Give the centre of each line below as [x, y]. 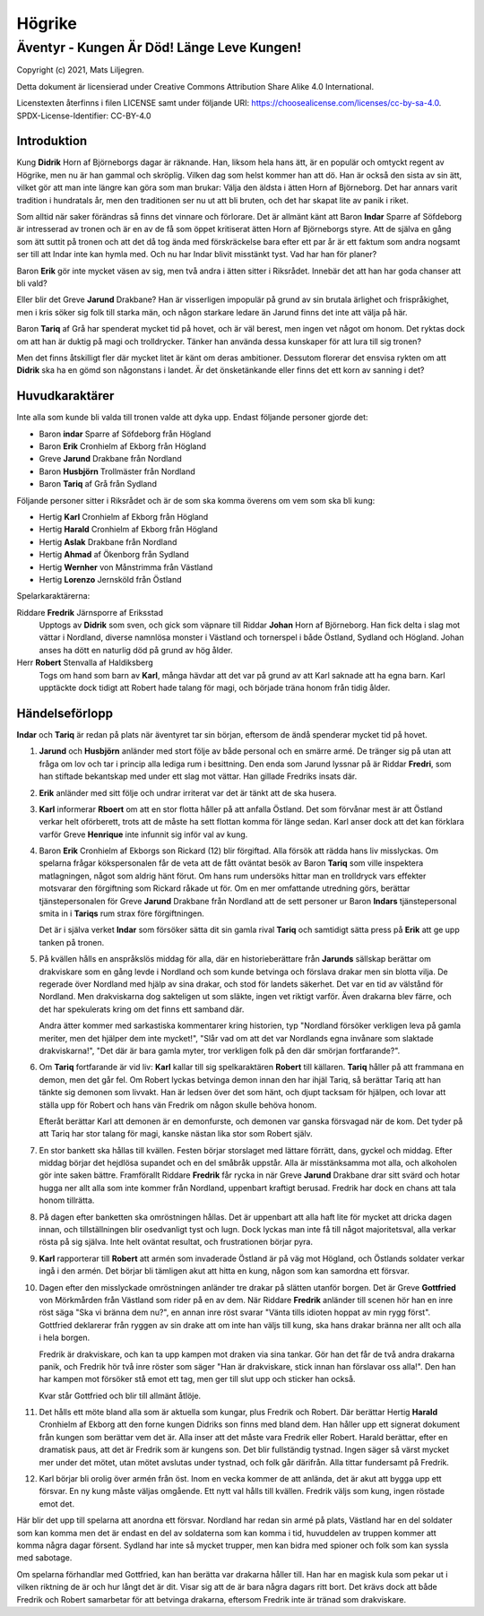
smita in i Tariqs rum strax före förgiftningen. [122, 913]
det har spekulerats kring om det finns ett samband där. [142, 1009]
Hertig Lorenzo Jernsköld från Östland [111, 579]
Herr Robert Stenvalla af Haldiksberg [85, 662]
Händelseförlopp [65, 713]
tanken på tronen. [72, 942]
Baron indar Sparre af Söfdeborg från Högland [125, 434]
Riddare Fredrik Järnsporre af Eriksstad [90, 612]
